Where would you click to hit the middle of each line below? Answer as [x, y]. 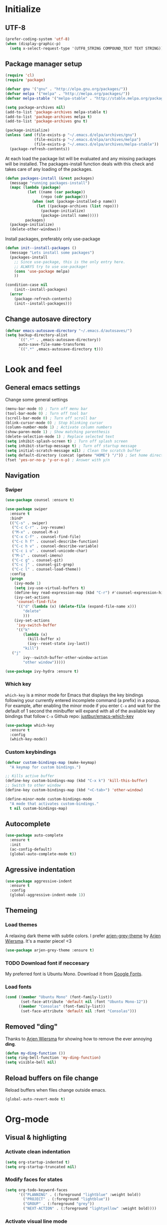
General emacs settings [43, 387]
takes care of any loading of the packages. [49, 169]
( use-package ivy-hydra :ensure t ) [42, 671]
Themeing [21, 911]
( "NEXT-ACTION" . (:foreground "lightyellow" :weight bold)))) [90, 1209]
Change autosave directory [48, 319]
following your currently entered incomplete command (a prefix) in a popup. [83, 700]
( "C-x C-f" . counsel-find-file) [46, 537]
